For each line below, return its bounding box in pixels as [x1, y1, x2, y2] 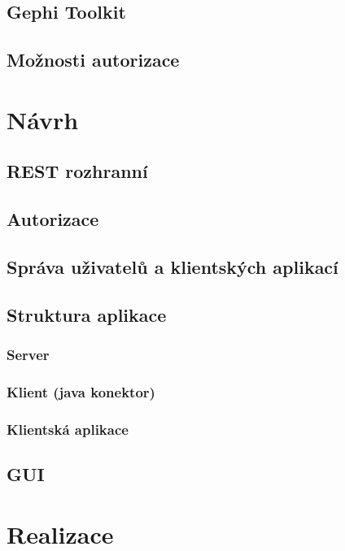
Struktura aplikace [7, 302, 167, 327]
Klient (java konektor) [7, 381, 155, 401]
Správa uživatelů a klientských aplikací [7, 254, 338, 279]
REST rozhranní [7, 158, 148, 184]
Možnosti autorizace [7, 47, 180, 72]
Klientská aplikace [7, 419, 129, 439]
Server [7, 344, 50, 364]
